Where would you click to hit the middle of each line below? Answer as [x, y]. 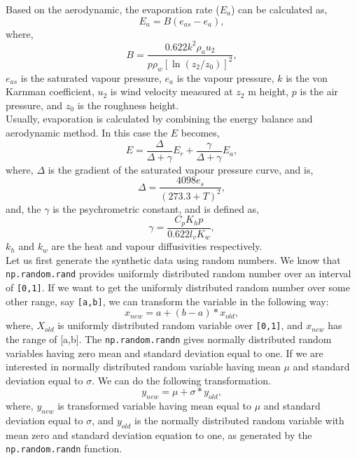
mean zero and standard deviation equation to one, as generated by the [159, 434]
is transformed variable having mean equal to [154, 406]
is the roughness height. [128, 105]
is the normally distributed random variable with [239, 420]
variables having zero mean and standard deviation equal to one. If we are [164, 353]
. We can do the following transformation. [181, 380]
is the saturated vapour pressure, [91, 77]
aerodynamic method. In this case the [87, 133]
